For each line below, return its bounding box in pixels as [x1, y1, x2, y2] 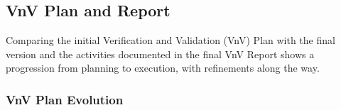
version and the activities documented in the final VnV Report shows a [6, 46, 315, 61]
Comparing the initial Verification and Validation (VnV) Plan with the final [6, 33, 335, 48]
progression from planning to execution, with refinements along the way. [6, 60, 320, 75]
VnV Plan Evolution [6, 90, 124, 108]
